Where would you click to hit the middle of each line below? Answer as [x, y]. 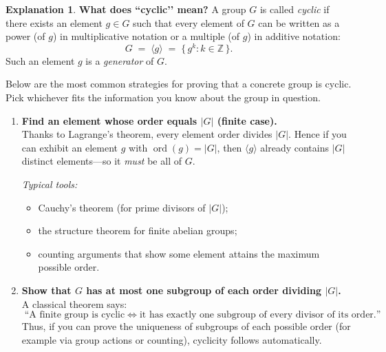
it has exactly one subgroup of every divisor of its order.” [260, 315]
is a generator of [120, 60]
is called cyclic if [294, 9]
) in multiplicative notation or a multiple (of [146, 36]
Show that [46, 290]
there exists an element [54, 22]
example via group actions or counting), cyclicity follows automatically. [172, 339]
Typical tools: [50, 184]
